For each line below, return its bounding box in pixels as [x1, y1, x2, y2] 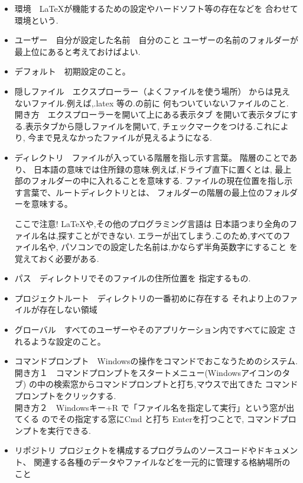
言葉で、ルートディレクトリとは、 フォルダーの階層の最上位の [22, 186, 265, 198]
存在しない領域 [39, 303, 97, 316]
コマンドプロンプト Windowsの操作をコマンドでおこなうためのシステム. [14, 355, 298, 367]
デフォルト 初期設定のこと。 [14, 65, 131, 77]
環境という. [14, 14, 58, 26]
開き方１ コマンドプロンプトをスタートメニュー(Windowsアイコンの [14, 366, 282, 378]
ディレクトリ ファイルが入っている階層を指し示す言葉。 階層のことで [14, 151, 289, 163]
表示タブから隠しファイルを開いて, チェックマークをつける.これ [25, 119, 272, 132]
